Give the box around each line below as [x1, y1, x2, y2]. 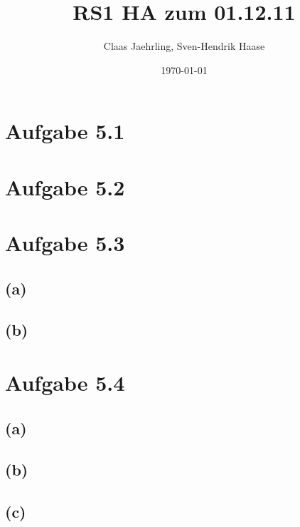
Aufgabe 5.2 [5, 172, 125, 201]
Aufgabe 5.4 [5, 368, 125, 396]
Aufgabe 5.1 [5, 116, 125, 145]
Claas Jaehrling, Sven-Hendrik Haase [103, 39, 265, 53]
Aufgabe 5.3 [5, 228, 125, 257]
